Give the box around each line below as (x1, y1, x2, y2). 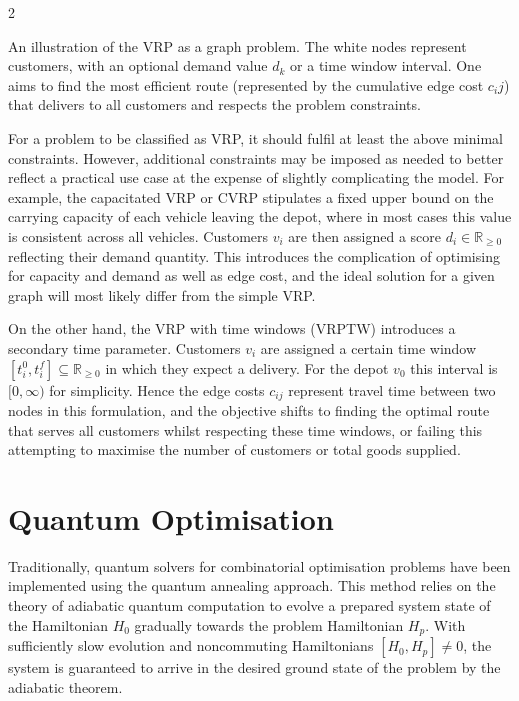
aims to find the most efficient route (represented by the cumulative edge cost (8, 74, 484, 95)
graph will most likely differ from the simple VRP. (8, 284, 316, 305)
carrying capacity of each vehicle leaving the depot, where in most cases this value (8, 206, 512, 227)
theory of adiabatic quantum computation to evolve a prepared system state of (8, 595, 491, 616)
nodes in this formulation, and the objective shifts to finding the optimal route (8, 399, 490, 420)
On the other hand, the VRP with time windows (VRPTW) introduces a (8, 318, 456, 339)
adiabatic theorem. (8, 676, 123, 697)
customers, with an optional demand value (8, 55, 268, 76)
